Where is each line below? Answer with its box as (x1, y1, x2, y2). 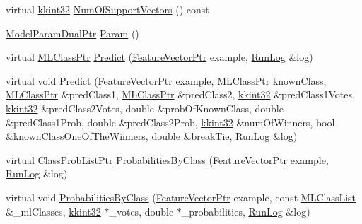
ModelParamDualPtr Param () (6, 25, 139, 40)
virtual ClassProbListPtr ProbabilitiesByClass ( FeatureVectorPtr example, (6, 152, 329, 167)
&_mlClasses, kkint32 (6, 204, 101, 218)
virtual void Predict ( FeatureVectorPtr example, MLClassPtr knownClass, (6, 73, 327, 88)
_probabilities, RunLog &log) (181, 204, 310, 218)
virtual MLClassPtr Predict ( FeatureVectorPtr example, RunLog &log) (6, 49, 313, 64)
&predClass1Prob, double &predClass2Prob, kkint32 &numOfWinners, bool (6, 114, 335, 129)
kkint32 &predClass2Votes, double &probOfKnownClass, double (6, 100, 284, 115)
